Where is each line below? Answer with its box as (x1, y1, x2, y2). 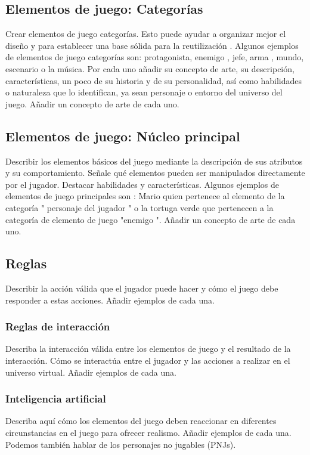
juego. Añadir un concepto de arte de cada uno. (5, 97, 179, 110)
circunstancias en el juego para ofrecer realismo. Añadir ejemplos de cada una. (5, 426, 292, 438)
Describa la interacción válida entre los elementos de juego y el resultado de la (5, 342, 291, 355)
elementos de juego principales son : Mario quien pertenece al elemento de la (5, 190, 285, 202)
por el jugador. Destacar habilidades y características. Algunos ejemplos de (5, 178, 279, 190)
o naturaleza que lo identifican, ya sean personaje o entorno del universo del (5, 86, 283, 98)
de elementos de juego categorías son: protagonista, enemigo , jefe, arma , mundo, (5, 51, 304, 63)
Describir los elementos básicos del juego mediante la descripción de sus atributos (5, 154, 303, 167)
